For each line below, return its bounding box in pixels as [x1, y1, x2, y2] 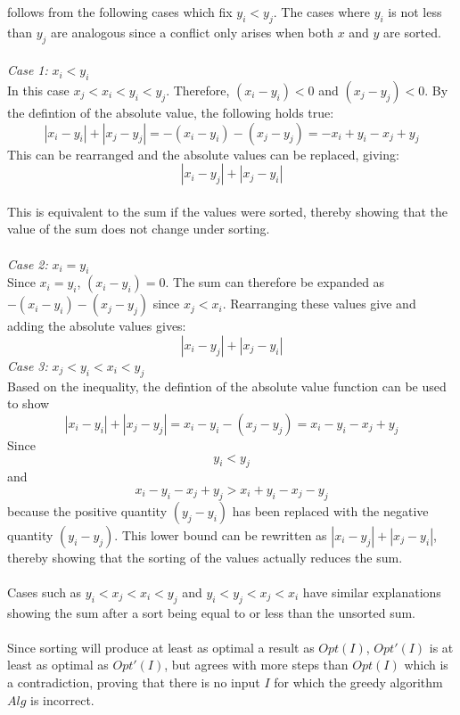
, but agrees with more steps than [164, 655, 349, 674]
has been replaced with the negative [232, 501, 429, 520]
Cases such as [7, 582, 82, 601]
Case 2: [7, 254, 48, 273]
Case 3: [7, 356, 48, 374]
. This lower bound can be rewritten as [114, 525, 327, 544]
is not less [388, 3, 442, 21]
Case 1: [7, 61, 48, 79]
